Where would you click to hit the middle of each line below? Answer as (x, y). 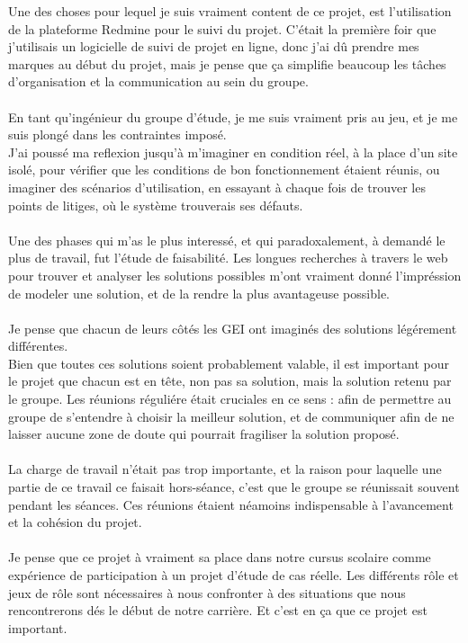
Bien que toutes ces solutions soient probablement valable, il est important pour (229, 363)
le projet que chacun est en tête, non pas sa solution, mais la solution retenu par (230, 381)
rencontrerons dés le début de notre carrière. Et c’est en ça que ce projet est (218, 610)
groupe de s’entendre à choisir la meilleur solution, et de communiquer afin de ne (231, 416)
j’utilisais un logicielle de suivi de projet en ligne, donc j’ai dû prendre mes (214, 46)
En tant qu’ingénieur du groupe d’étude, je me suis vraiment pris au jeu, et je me (233, 116)
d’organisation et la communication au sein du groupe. (158, 81)
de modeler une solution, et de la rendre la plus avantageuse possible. (199, 293)
